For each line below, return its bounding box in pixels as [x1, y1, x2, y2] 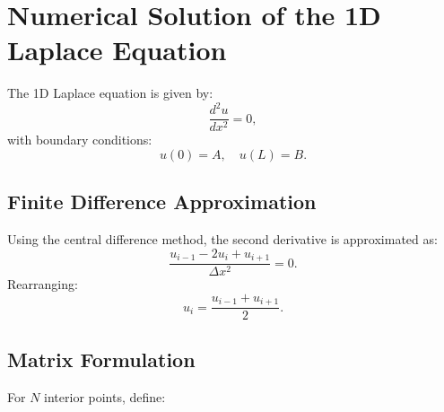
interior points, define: [44, 387, 166, 406]
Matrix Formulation [7, 345, 196, 373]
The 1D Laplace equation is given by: [7, 83, 213, 102]
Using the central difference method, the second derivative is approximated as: [7, 230, 438, 249]
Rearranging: [7, 275, 78, 294]
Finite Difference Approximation [7, 188, 317, 215]
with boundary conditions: [7, 130, 152, 149]
